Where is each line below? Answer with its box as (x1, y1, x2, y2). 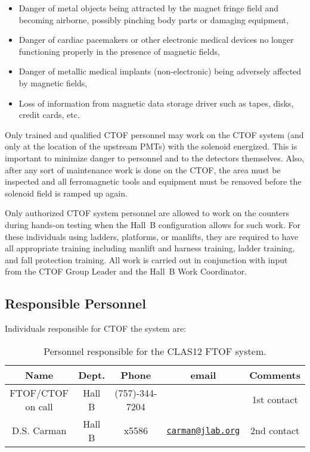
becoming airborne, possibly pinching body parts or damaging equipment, (18, 13, 289, 26)
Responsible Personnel (5, 294, 146, 313)
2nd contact (250, 423, 300, 438)
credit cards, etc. (18, 108, 80, 121)
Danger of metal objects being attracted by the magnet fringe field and (18, 2, 278, 14)
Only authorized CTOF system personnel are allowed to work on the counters (5, 207, 290, 219)
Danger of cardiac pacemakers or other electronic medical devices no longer (18, 33, 294, 46)
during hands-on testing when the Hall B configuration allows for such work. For (5, 218, 300, 230)
